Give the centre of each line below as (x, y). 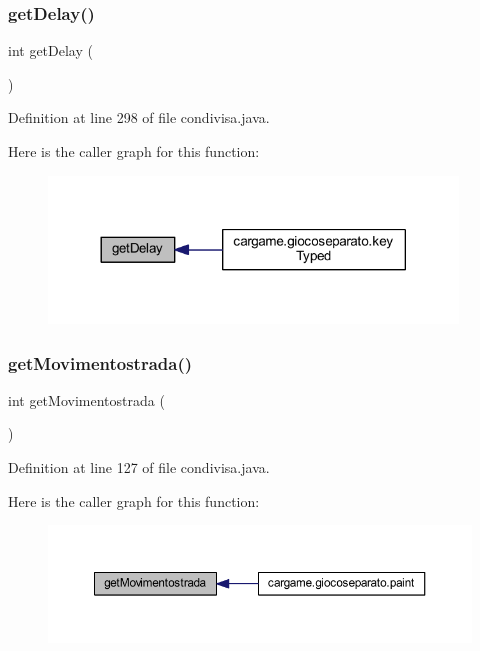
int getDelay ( (50, 50)
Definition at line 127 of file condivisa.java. (139, 466)
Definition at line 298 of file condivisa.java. (139, 117)
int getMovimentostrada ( (86, 399)
